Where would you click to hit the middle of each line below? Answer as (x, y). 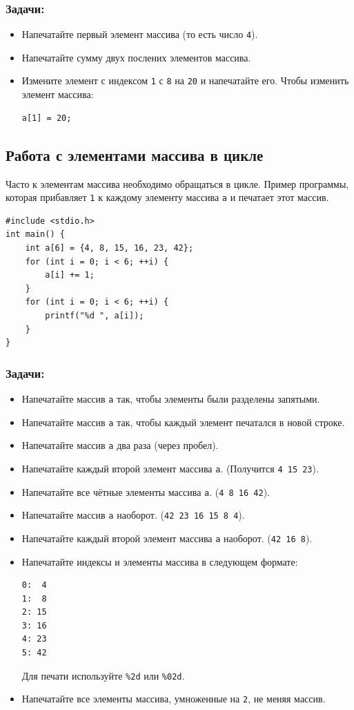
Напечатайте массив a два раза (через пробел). (120, 445)
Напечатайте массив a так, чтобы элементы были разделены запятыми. (171, 398)
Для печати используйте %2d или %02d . (103, 675)
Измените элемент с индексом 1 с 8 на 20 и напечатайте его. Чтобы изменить (185, 80)
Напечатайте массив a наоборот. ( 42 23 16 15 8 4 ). (133, 515)
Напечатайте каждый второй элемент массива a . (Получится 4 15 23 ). (170, 468)
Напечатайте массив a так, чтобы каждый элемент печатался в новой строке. (183, 422)
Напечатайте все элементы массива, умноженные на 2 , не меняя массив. (174, 699)
